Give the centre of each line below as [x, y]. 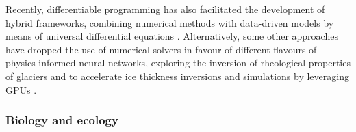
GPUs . [21, 89]
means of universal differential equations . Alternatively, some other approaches [172, 36]
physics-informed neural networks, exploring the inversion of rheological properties [178, 63]
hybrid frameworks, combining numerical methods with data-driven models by [170, 22]
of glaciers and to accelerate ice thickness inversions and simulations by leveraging [177, 76]
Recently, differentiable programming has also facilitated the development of [165, 9]
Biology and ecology [62, 120]
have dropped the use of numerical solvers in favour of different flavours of [161, 49]
